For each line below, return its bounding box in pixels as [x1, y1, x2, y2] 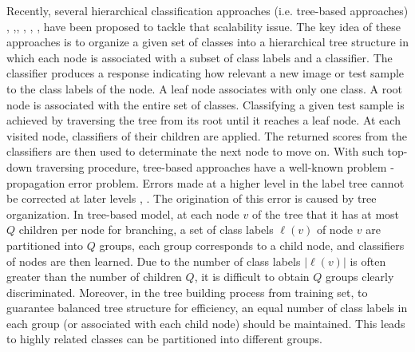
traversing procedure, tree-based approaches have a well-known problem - [35, 158, 394, 175]
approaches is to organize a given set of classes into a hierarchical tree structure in [6, 34, 409, 50]
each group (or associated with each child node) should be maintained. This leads [6, 314, 405, 331]
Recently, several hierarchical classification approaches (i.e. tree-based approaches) [6, 2, 409, 18]
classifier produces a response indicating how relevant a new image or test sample [6, 65, 405, 81]
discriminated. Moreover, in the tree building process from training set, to [6, 283, 368, 300]
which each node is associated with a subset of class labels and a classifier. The [6, 49, 393, 65]
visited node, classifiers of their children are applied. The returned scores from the [6, 127, 408, 144]
